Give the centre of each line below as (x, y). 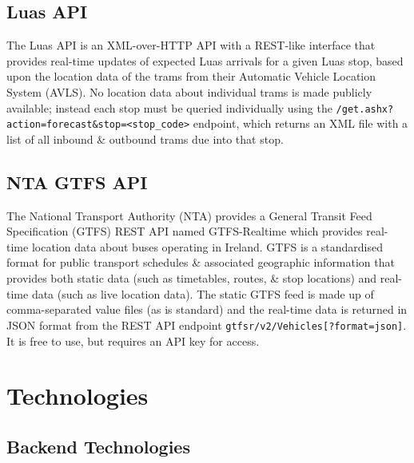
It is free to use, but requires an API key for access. (133, 340)
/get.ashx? (365, 109)
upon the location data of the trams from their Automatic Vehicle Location (191, 76)
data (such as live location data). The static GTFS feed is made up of (203, 293)
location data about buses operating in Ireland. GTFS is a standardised (207, 246)
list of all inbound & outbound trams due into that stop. (145, 139)
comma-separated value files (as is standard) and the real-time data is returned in (207, 309)
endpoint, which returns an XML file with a (301, 123)
